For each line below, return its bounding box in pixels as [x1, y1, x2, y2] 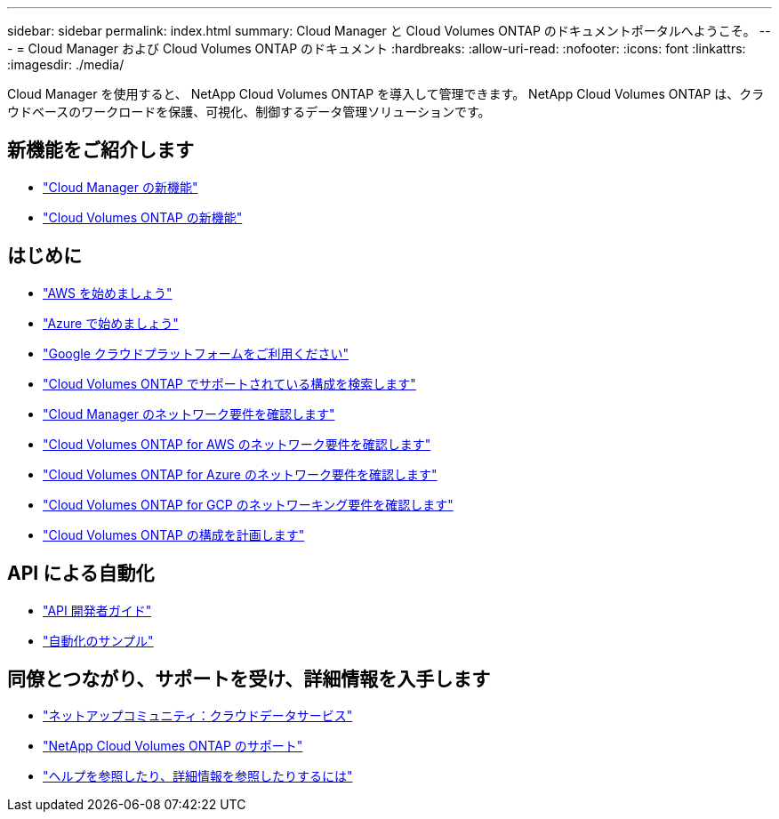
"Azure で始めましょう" [43, 315, 179, 331]
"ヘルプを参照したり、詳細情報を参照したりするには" [43, 768, 353, 784]
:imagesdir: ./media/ [7, 57, 124, 72]
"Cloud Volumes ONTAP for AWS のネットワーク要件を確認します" [43, 436, 431, 452]
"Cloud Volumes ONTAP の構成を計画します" [43, 526, 305, 542]
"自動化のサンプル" [43, 632, 154, 648]
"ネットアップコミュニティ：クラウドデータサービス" [43, 708, 353, 724]
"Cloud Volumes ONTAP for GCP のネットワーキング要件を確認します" [43, 496, 454, 512]
